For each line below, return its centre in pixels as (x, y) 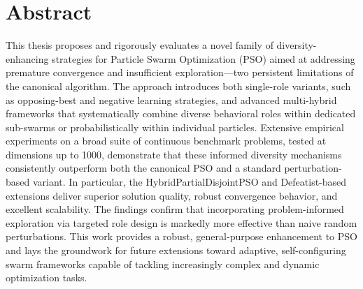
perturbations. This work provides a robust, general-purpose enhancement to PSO (181, 236)
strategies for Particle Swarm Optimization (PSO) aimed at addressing (204, 58)
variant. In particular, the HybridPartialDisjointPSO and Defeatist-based (190, 182)
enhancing (27, 58)
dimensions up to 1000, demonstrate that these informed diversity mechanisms (174, 154)
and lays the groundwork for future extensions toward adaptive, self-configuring (176, 250)
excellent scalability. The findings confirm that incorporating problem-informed (175, 209)
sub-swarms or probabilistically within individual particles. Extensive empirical (175, 127)
